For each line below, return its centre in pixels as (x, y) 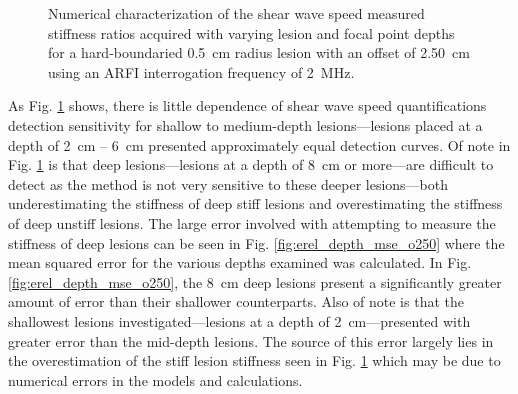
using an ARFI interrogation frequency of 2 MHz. (201, 71)
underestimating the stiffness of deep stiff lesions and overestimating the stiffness (255, 203)
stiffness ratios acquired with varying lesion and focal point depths (251, 32)
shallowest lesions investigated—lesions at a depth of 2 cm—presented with (239, 320)
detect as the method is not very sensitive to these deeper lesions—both (228, 183)
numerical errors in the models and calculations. (155, 379)
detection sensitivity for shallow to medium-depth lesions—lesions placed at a (245, 124)
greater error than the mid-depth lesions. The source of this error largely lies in (251, 340)
